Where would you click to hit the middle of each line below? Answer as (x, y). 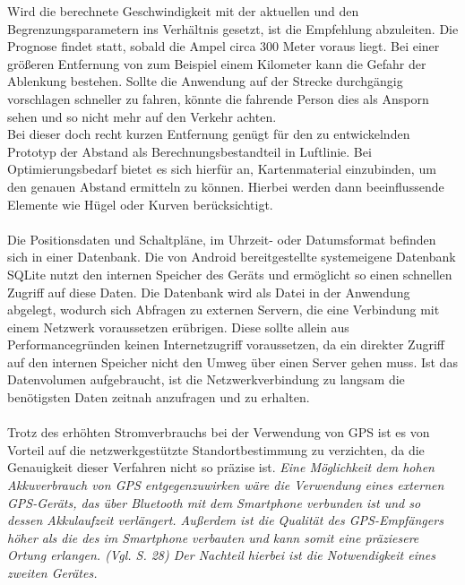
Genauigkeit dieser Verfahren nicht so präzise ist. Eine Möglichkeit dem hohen (221, 467)
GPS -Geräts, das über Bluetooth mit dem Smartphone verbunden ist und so (214, 502)
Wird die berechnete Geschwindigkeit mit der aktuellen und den (183, 11)
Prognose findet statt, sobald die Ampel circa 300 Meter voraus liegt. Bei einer (224, 46)
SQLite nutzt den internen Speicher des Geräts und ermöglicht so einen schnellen (230, 274)
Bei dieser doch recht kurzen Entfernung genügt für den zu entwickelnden (209, 134)
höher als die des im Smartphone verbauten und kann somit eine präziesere (213, 537)
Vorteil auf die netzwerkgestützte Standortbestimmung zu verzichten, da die (216, 449)
